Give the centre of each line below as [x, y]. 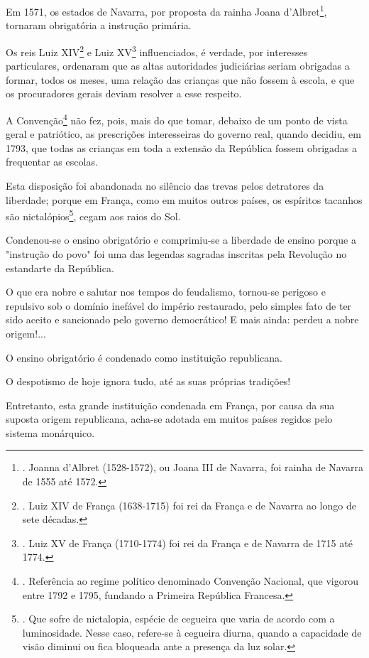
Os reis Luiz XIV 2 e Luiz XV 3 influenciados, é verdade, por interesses [157, 50]
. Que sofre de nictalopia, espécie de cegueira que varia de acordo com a [178, 619]
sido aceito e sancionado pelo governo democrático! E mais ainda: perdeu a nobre [182, 319]
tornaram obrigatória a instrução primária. [99, 25]
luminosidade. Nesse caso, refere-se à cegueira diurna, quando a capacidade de [192, 632]
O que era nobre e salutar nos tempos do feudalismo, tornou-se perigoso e [166, 292]
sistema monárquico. [50, 432]
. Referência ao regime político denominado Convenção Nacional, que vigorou [190, 581]
